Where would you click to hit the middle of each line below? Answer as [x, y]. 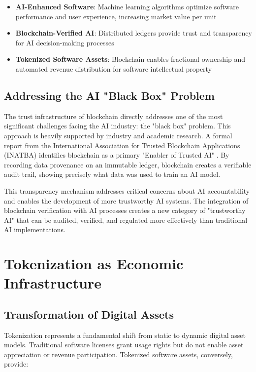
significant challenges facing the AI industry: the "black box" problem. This [117, 126]
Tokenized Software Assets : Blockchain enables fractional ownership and [130, 59]
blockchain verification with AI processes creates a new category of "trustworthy [125, 210]
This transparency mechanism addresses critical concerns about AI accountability [127, 190]
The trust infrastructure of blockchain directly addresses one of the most [113, 116]
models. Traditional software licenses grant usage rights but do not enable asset [124, 345]
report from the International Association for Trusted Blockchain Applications [122, 145]
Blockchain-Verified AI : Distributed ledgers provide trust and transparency [134, 33]
